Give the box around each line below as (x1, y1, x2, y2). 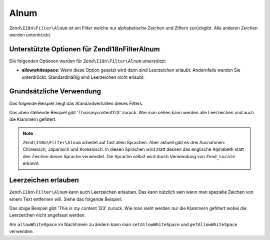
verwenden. (9, 229, 34, 235)
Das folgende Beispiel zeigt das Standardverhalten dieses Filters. (9, 100, 143, 106)
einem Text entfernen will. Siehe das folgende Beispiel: (9, 196, 122, 202)
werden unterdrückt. (9, 31, 51, 37)
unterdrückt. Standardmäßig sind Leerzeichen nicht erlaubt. (21, 74, 145, 80)
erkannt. (22, 160, 40, 167)
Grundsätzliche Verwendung (9, 87, 101, 96)
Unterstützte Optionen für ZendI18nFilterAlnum (9, 45, 160, 53)
